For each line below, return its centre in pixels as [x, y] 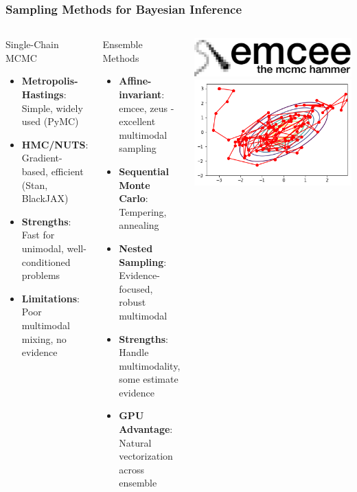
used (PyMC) [50, 121]
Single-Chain [32, 44]
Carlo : [134, 198]
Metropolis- [50, 81]
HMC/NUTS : [55, 144]
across [131, 469]
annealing [139, 225]
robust [133, 302]
